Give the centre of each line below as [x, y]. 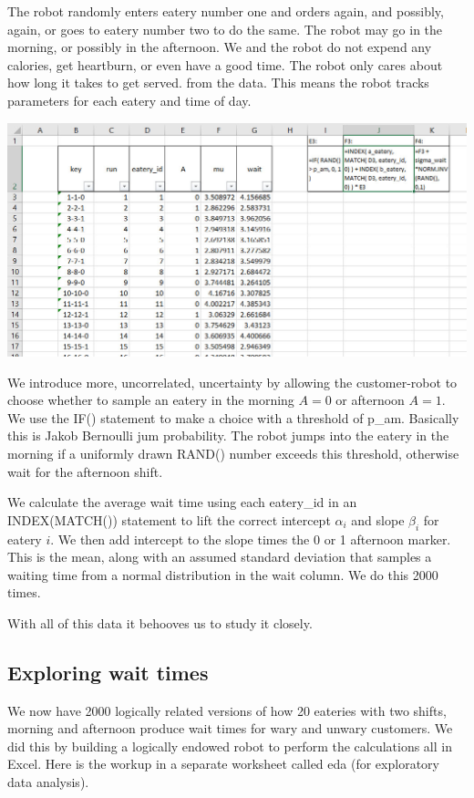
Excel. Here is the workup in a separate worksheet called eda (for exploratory [223, 764]
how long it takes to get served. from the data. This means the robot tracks [218, 83]
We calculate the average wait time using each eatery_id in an [182, 502]
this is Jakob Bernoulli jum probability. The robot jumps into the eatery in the [228, 435]
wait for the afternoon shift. [85, 471]
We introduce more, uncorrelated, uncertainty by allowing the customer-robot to [232, 382]
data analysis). [48, 782]
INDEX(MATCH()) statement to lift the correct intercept [169, 519]
